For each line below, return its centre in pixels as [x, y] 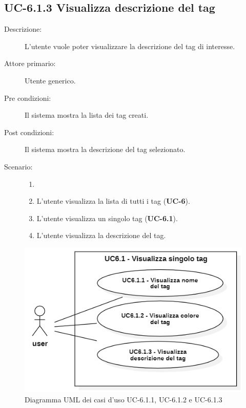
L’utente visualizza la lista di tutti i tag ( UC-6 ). [113, 201]
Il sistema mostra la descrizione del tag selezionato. [105, 149]
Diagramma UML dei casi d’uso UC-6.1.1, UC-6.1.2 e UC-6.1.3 [124, 399]
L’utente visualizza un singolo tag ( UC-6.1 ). [107, 218]
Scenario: [18, 166]
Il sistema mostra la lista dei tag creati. [87, 115]
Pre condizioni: [28, 98]
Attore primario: [30, 63]
